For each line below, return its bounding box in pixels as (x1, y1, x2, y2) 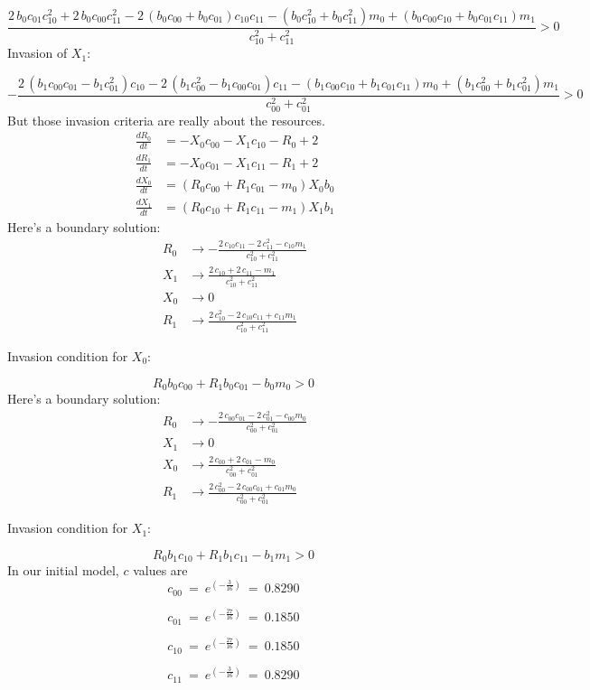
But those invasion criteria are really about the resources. (7, 110, 325, 129)
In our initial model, (7, 561, 119, 580)
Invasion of (7, 43, 68, 62)
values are (133, 561, 188, 580)
